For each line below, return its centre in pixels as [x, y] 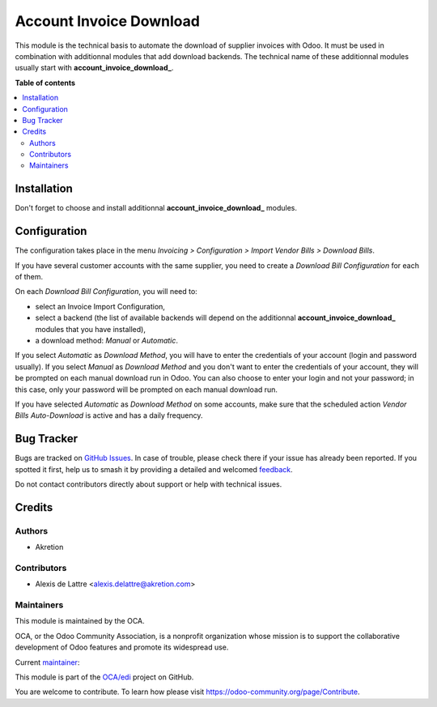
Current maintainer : [47, 662]
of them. [29, 277]
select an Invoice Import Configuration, [100, 306]
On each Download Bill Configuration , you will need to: [106, 292]
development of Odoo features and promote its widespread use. [122, 647]
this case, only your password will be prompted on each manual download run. [146, 390]
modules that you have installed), [90, 329]
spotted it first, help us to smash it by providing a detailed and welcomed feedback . [154, 469]
